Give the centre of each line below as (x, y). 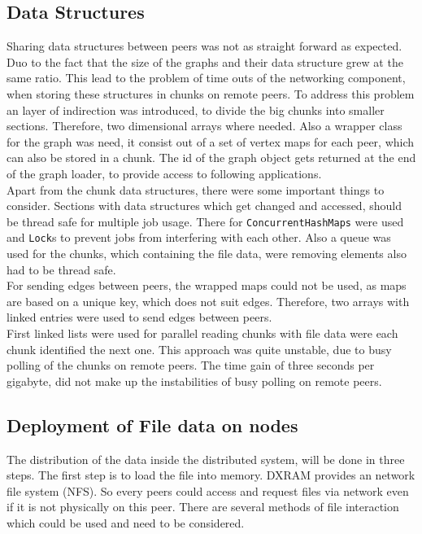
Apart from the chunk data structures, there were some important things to (196, 189)
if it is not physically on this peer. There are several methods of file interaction (203, 507)
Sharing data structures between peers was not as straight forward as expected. (204, 46)
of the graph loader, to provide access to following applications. (164, 173)
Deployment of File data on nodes (152, 425)
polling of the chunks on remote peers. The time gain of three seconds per (191, 365)
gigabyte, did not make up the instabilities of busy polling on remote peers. (194, 381)
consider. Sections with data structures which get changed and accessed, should (204, 206)
